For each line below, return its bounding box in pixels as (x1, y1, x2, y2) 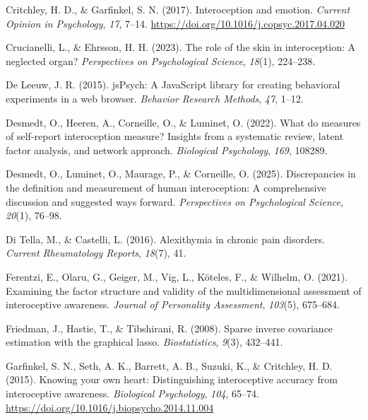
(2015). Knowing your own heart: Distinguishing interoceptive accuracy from (6, 372, 338, 387)
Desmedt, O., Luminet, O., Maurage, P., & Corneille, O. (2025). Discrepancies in (6, 166, 356, 181)
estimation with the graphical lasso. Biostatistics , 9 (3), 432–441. (6, 334, 283, 349)
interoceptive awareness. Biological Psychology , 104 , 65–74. (6, 386, 259, 401)
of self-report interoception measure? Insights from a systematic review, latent (6, 129, 344, 144)
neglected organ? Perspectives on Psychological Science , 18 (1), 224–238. (6, 53, 316, 68)
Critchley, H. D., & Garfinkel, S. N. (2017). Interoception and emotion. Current (6, 2, 350, 16)
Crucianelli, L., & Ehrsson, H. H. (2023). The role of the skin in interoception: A (6, 40, 356, 54)
